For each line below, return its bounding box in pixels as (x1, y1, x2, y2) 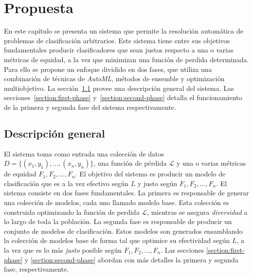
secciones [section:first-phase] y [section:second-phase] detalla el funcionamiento (4, 92, 242, 103)
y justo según (137, 178, 177, 188)
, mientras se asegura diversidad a (147, 207, 248, 217)
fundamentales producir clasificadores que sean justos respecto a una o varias (4, 45, 234, 55)
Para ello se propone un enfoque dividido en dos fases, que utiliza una (4, 64, 212, 74)
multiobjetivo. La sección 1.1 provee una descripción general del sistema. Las (4, 83, 234, 93)
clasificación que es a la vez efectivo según (4, 178, 129, 188)
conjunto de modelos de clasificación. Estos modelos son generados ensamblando (4, 225, 243, 236)
